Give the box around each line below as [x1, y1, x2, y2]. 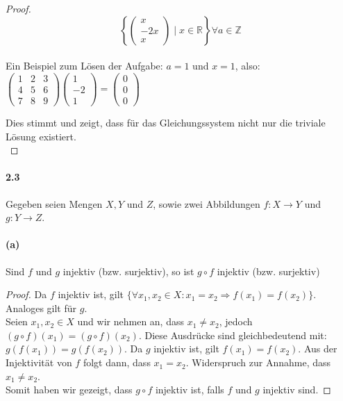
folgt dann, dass [83, 355, 151, 370]
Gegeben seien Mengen [6, 196, 103, 211]
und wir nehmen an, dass [77, 314, 184, 329]
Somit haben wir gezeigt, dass [6, 382, 133, 397]
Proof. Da [6, 287, 47, 302]
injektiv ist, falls [155, 382, 224, 397]
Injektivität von [6, 355, 72, 370]
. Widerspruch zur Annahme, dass [185, 355, 331, 370]
